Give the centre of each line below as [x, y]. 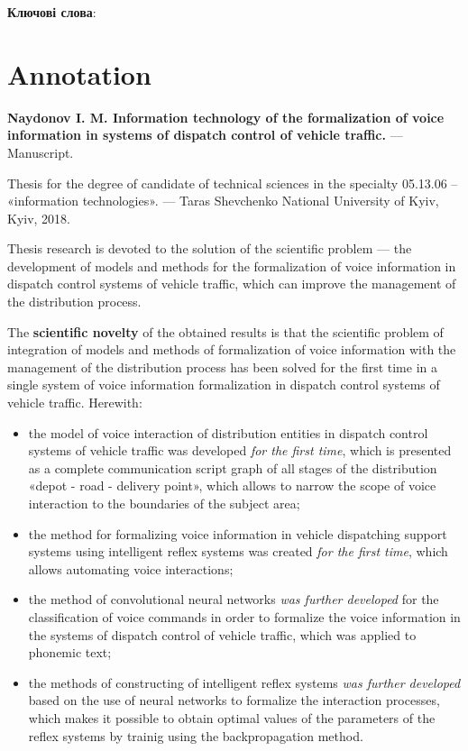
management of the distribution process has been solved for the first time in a [222, 366]
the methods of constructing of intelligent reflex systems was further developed [244, 682]
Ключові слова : [52, 12]
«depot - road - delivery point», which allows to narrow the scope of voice [232, 485]
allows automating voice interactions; [131, 568]
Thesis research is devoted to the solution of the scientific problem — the [210, 248]
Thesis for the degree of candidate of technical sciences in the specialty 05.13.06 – [233, 183]
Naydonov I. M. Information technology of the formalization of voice [226, 117]
